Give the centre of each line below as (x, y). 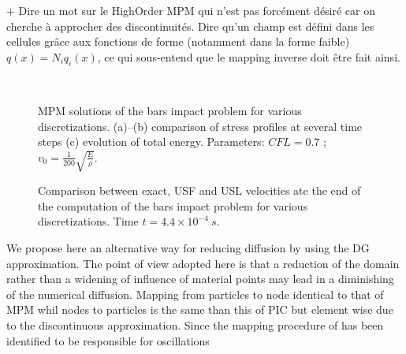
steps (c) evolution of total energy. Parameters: (151, 142)
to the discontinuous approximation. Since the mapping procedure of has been (195, 324)
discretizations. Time (88, 221)
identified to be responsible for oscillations (108, 340)
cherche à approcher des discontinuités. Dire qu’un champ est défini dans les (190, 26)
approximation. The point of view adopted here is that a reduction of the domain (203, 263)
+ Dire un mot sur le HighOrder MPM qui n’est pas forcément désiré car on (191, 10)
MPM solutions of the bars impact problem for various (170, 111)
